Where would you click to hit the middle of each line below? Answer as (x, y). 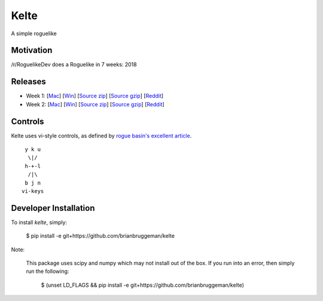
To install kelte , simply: (39, 222)
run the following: (48, 271)
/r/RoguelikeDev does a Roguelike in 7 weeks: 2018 (74, 64)
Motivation (32, 50)
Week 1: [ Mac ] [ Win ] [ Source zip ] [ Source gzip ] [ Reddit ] (95, 96)
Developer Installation (53, 208)
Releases (28, 82)
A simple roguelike (34, 33)
